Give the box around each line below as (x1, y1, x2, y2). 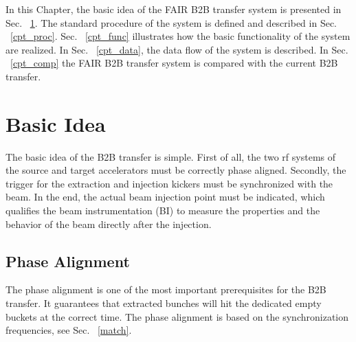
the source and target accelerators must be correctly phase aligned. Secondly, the (5, 163, 346, 177)
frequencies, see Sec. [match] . (5, 323, 132, 337)
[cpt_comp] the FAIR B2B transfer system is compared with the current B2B (10, 56, 338, 70)
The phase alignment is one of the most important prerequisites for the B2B (5, 282, 326, 297)
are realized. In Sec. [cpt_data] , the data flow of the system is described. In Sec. (5, 42, 348, 56)
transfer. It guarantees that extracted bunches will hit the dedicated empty (5, 296, 322, 310)
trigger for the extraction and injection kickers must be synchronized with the (5, 176, 333, 190)
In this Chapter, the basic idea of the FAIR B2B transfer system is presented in (5, 2, 342, 16)
